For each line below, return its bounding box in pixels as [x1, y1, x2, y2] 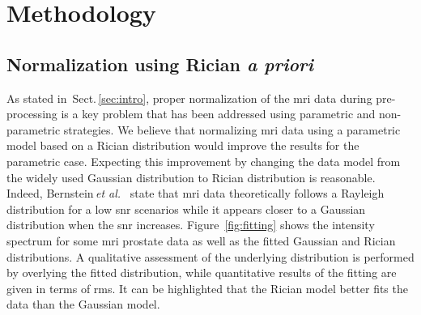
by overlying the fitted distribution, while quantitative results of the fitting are [6, 264, 397, 281]
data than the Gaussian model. [6, 296, 160, 313]
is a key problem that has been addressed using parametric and [61, 105, 376, 122]
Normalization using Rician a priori [6, 51, 313, 76]
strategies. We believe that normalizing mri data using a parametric [63, 121, 401, 138]
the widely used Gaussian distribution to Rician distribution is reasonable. [6, 168, 376, 185]
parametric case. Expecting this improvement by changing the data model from [6, 152, 401, 169]
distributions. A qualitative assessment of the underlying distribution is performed [6, 248, 415, 265]
